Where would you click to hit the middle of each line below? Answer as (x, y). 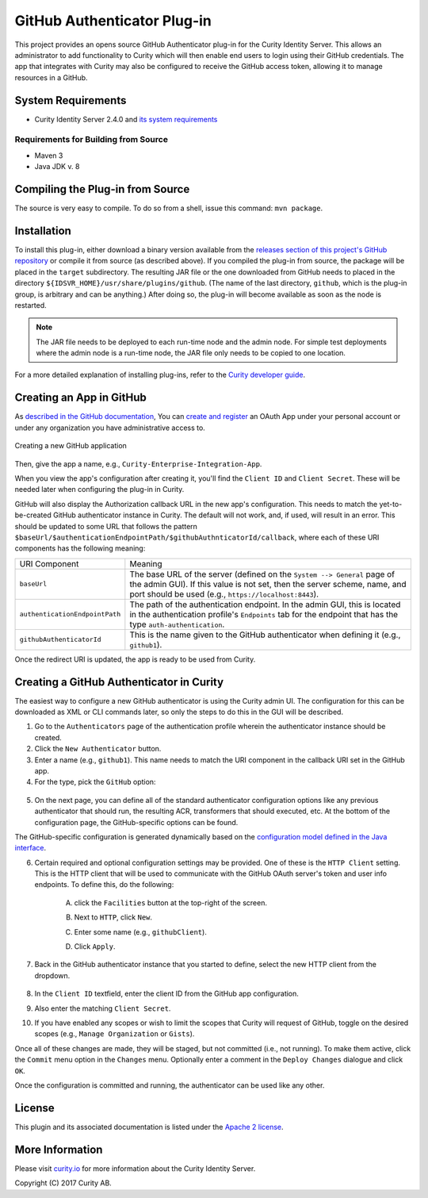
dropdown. (52, 975)
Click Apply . (95, 946)
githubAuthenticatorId (61, 640)
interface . (31, 848)
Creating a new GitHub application (71, 446)
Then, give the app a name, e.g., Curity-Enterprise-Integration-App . (138, 463)
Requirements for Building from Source (91, 140)
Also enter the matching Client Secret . (103, 1008)
